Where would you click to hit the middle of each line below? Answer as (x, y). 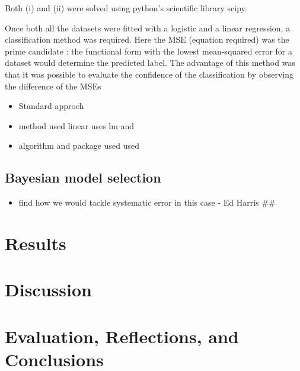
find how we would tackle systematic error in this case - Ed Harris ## (147, 202)
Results (36, 243)
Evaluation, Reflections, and (122, 336)
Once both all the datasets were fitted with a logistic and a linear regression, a (148, 28)
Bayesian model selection (83, 177)
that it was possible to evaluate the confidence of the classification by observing (149, 74)
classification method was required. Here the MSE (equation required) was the (147, 39)
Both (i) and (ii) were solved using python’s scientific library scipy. (126, 8)
